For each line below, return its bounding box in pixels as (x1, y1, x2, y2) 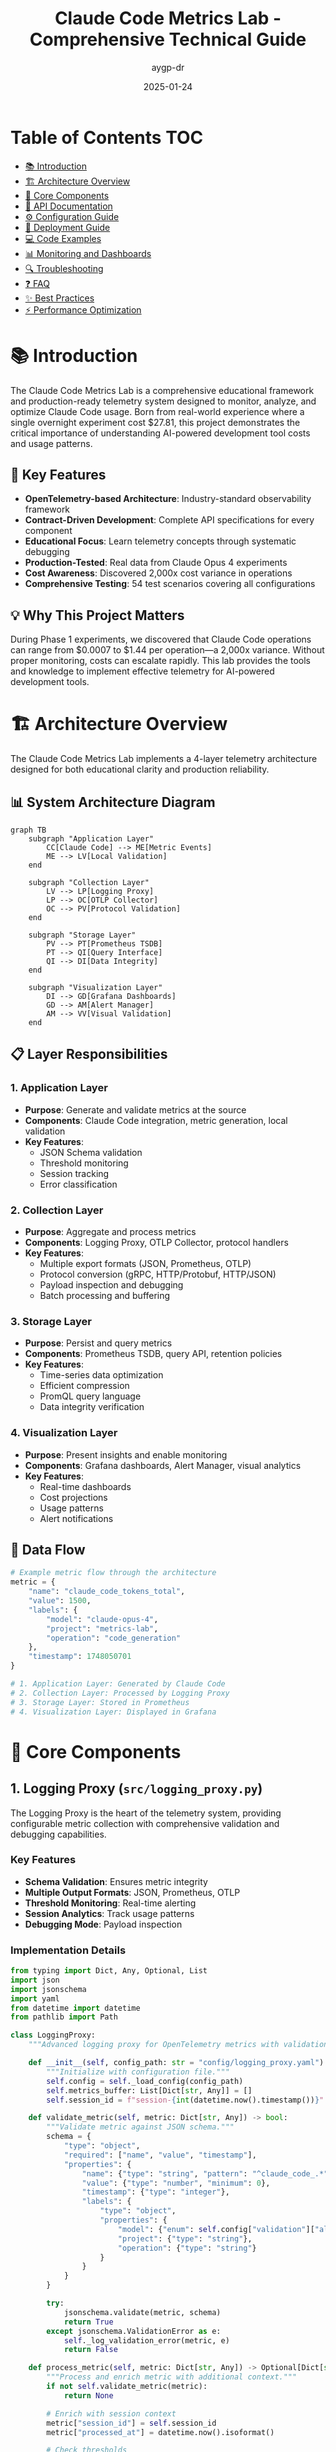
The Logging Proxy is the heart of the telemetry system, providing (10, 1807, 282, 1819)
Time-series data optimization (39, 1369, 164, 1381)
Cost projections (39, 1491, 108, 1503)
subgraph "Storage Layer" (28, 930, 137, 940)
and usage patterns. (10, 437, 93, 449)
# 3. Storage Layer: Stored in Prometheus (10, 1697, 190, 1707)
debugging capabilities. (10, 1828, 107, 1840)
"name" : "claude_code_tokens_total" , (28, 1587, 186, 1597)
